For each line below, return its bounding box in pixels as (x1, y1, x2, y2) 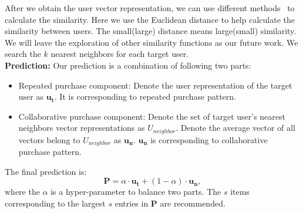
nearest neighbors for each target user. (51, 48, 189, 60)
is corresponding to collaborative (150, 133, 268, 146)
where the (5, 185, 40, 198)
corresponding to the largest (5, 197, 106, 209)
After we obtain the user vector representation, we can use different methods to (5, 2, 295, 13)
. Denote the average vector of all (176, 121, 295, 134)
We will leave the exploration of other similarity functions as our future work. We (5, 36, 298, 48)
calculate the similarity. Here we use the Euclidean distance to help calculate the (5, 13, 295, 25)
